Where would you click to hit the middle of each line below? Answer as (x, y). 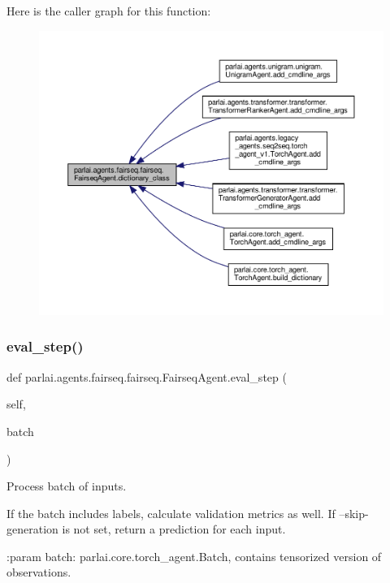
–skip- (354, 513)
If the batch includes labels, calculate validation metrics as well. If (171, 513)
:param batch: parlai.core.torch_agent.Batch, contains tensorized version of (194, 556)
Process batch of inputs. (67, 486)
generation (32, 529)
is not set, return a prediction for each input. (174, 529)
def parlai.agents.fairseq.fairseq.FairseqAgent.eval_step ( (147, 376)
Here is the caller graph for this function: (109, 11)
